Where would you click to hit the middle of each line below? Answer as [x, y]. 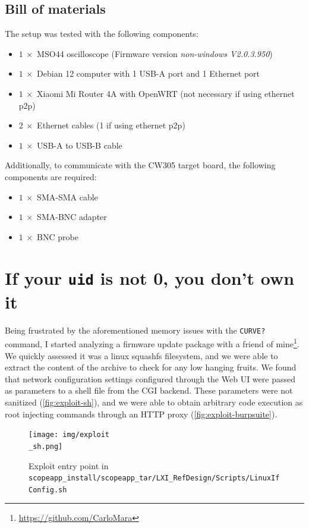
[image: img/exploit [69, 435]
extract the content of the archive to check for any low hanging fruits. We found [151, 367]
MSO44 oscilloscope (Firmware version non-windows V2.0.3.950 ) [155, 53]
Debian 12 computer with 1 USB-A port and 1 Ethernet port [148, 73]
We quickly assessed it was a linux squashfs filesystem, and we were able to [141, 355]
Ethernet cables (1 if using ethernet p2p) [111, 125]
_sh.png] [46, 446]
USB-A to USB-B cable [80, 145]
